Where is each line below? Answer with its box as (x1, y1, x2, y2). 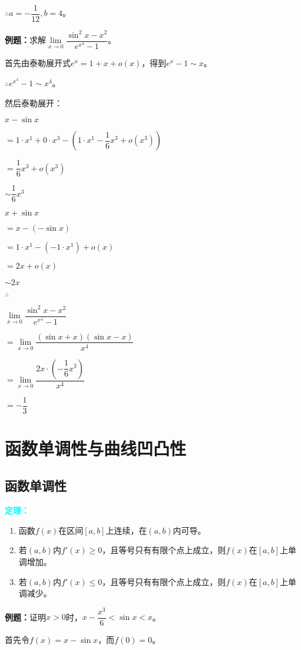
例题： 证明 (5, 610, 46, 623)
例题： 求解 (5, 34, 46, 46)
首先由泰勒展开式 (5, 57, 71, 69)
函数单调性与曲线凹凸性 (5, 436, 187, 460)
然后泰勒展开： (5, 96, 62, 109)
